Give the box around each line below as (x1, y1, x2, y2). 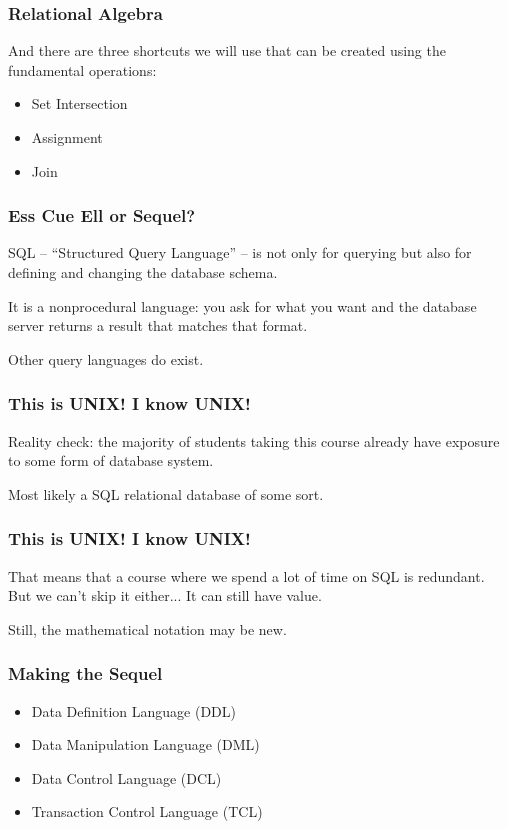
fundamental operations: (8, 59, 157, 80)
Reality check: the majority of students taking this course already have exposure (8, 430, 500, 451)
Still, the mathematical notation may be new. (8, 618, 287, 639)
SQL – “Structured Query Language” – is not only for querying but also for (8, 242, 472, 263)
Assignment (31, 127, 103, 147)
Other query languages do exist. (8, 348, 204, 369)
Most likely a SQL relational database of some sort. (8, 483, 324, 504)
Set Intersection (31, 93, 128, 114)
